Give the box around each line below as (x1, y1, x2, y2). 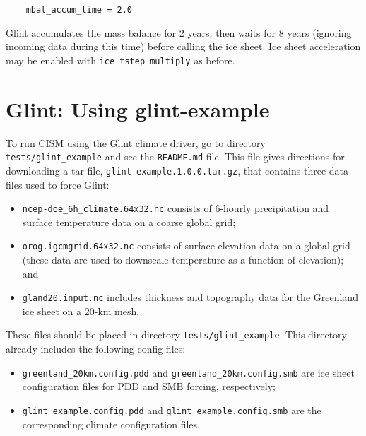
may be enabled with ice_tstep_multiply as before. (6, 52, 235, 67)
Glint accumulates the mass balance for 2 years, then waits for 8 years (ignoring (6, 25, 352, 40)
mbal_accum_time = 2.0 (25, 5, 132, 15)
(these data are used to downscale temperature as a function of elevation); (22, 252, 344, 267)
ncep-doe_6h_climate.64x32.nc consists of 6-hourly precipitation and (22, 201, 329, 216)
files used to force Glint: (6, 177, 110, 192)
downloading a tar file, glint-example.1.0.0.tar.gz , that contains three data (6, 163, 348, 177)
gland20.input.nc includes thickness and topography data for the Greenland (22, 290, 358, 305)
